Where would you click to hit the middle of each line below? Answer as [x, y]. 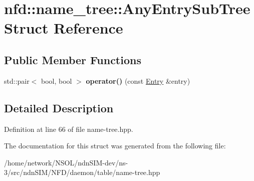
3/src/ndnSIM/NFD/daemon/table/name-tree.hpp [82, 172]
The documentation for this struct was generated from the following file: [115, 146]
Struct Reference [64, 28]
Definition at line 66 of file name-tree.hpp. [69, 129]
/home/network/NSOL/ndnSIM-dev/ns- [66, 162]
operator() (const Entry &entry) [138, 80]
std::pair [17, 80]
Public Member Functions [73, 59]
